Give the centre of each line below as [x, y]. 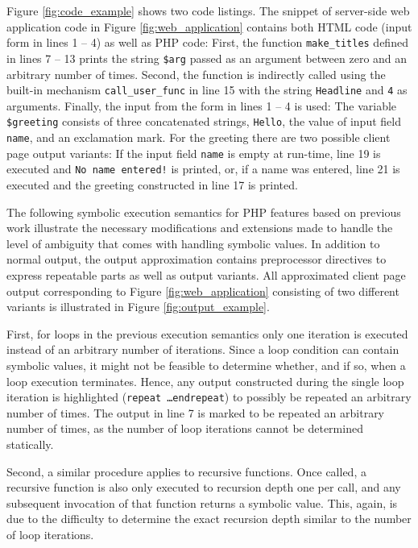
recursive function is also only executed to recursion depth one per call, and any [204, 487]
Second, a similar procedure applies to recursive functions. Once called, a [186, 471]
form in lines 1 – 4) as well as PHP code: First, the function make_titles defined [207, 42]
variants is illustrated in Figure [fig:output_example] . [138, 307]
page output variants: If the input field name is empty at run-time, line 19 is [194, 153]
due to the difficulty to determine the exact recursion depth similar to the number [209, 519]
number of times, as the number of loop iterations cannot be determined [185, 428]
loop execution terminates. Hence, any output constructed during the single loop [205, 381]
